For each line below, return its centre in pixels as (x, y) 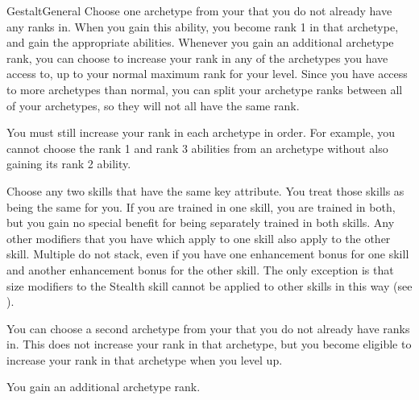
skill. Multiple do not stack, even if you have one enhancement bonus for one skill (208, 254)
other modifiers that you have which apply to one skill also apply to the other (199, 238)
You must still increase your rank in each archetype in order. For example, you (201, 132)
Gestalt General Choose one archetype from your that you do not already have (199, 10)
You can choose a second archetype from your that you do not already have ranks (208, 328)
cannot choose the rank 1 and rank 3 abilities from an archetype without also (197, 148)
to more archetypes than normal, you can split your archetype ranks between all (205, 89)
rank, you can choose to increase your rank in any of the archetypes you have (197, 58)
